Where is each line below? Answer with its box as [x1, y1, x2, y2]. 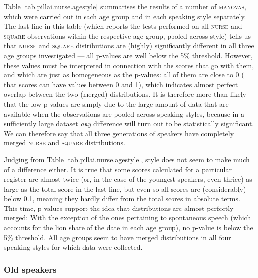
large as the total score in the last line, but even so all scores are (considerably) [4, 183, 246, 194]
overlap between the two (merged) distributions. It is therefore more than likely [4, 89, 246, 99]
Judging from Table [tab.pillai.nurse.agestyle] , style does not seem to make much [4, 154, 250, 164]
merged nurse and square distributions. [4, 138, 125, 148]
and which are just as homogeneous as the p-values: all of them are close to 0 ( [4, 69, 244, 80]
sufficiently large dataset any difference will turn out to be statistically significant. [4, 118, 254, 129]
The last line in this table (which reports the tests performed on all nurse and [4, 21, 242, 31]
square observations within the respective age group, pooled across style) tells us [4, 30, 251, 41]
